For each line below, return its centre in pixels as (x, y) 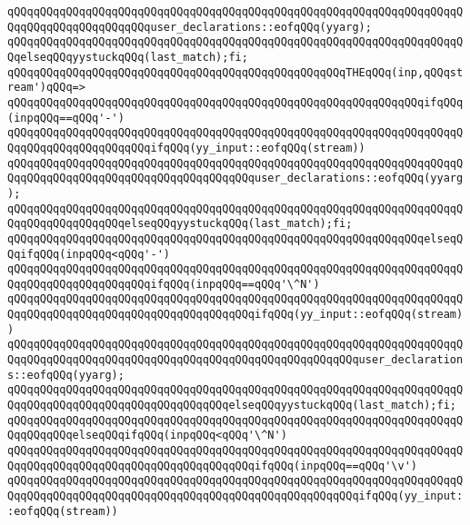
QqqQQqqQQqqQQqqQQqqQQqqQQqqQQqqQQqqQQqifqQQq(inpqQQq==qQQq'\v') (213, 466)
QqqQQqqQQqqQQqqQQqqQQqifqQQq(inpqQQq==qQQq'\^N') (164, 284)
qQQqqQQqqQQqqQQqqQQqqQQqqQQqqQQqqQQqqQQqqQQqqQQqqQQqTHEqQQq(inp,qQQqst (235, 72)
